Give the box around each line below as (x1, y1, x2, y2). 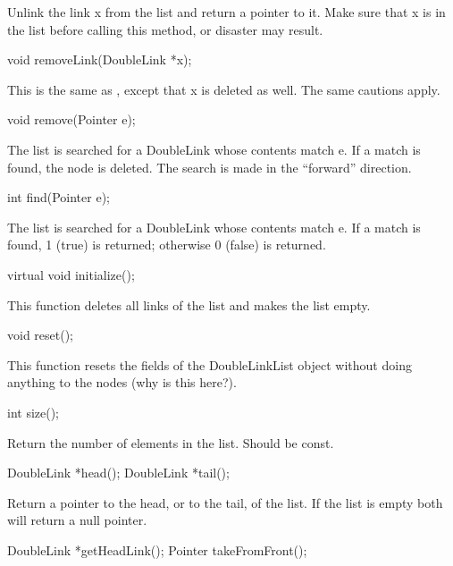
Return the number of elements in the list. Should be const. (7, 433, 334, 452)
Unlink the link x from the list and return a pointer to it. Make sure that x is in (7, 3, 446, 21)
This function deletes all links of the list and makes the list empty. (7, 295, 371, 314)
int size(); (7, 402, 60, 421)
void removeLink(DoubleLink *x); (7, 50, 192, 69)
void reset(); (7, 325, 74, 344)
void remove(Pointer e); (7, 110, 136, 129)
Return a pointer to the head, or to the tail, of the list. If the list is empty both (7, 493, 443, 511)
